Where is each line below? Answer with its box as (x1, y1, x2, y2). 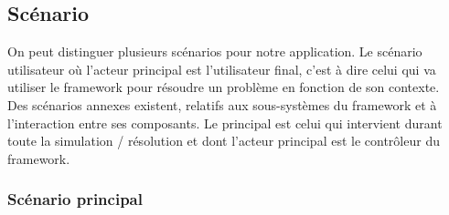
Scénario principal (7, 188, 143, 210)
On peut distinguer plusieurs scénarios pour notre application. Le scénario (7, 42, 422, 61)
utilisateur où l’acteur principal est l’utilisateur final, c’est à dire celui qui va (7, 59, 436, 78)
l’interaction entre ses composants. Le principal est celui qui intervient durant (7, 113, 443, 132)
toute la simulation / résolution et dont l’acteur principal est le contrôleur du (7, 131, 440, 150)
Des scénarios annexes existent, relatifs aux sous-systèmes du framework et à (7, 95, 437, 114)
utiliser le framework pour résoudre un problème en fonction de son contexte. (7, 77, 440, 97)
